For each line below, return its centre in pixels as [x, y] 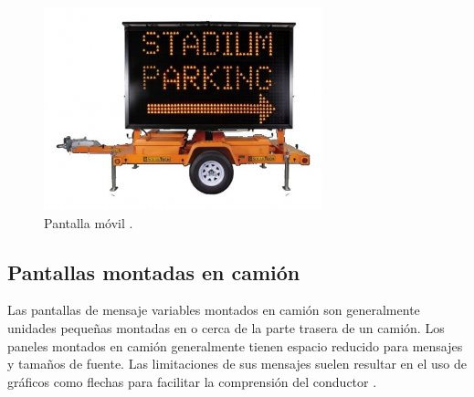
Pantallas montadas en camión [154, 272]
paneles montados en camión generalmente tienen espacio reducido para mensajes [235, 345]
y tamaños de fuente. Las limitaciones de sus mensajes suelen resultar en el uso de [237, 364]
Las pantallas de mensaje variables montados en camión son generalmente [214, 310]
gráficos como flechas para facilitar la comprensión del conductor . [192, 381]
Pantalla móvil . [89, 222]
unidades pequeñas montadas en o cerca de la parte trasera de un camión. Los [226, 327]
